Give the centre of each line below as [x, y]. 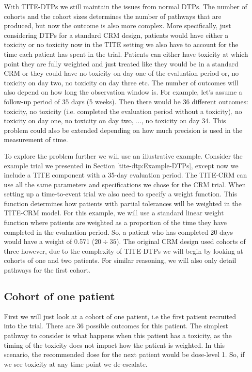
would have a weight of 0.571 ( [49, 241]
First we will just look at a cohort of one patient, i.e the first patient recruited [120, 316]
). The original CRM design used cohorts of [181, 241]
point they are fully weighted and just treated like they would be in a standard [121, 63]
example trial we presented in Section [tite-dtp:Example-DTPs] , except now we [121, 165]
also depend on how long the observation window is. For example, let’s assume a [123, 92]
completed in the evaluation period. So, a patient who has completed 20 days [118, 232]
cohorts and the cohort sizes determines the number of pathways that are [113, 16]
